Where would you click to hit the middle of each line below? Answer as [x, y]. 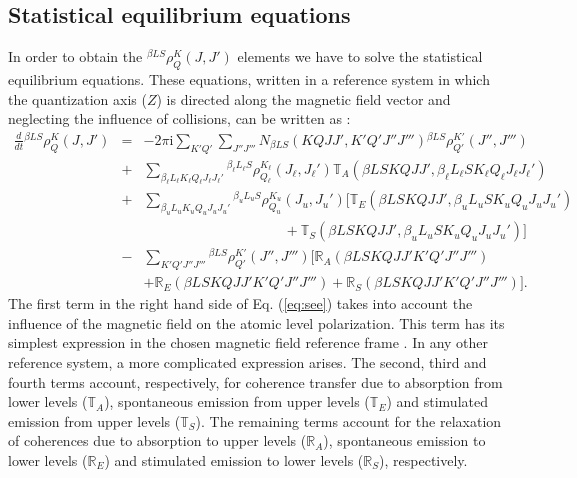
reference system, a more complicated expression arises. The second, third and [247, 362]
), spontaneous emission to [404, 440]
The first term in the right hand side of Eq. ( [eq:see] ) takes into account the [240, 303]
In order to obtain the [75, 56]
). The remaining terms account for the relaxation [348, 420]
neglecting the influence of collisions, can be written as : [179, 118]
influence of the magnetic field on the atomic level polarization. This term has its [256, 322]
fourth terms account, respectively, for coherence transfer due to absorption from [255, 381]
